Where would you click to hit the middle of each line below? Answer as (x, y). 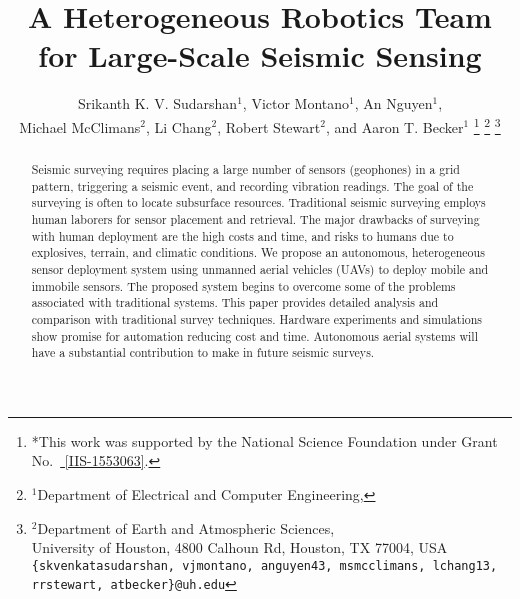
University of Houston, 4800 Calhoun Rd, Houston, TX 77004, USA (239, 547)
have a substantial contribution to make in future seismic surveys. (203, 352)
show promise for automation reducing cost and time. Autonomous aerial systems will (254, 335)
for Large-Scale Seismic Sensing (260, 55)
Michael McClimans (80, 126)
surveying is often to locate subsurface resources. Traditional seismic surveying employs (258, 202)
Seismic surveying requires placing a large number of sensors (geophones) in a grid (245, 168)
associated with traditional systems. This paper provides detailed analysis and (235, 302)
